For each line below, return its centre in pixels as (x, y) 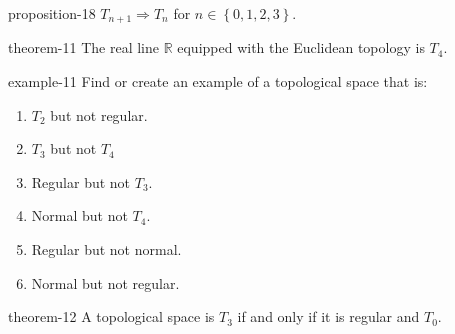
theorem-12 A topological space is (111, 316)
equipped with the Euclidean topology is (301, 47)
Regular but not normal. (106, 249)
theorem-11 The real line (83, 47)
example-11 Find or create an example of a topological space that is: (218, 81)
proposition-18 (52, 13)
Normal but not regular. (105, 282)
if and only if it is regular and (328, 316)
